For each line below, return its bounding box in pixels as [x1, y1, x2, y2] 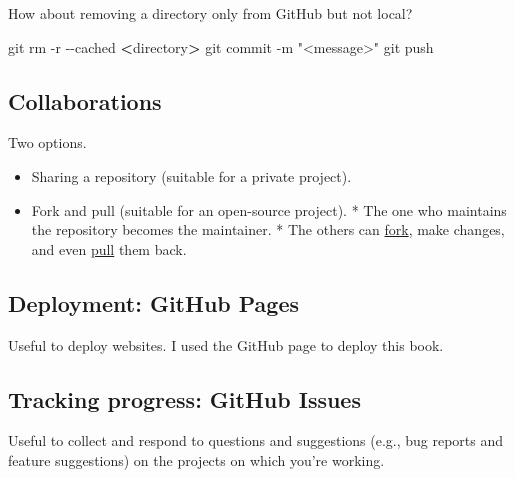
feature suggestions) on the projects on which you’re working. [8, 449, 385, 470]
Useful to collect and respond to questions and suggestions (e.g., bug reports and [8, 430, 504, 451]
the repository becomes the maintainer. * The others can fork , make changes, [31, 219, 505, 240]
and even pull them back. [31, 238, 187, 259]
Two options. [8, 132, 87, 153]
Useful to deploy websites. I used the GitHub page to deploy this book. [8, 334, 444, 355]
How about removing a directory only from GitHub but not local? [8, 3, 413, 23]
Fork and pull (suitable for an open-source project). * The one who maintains [31, 199, 507, 220]
